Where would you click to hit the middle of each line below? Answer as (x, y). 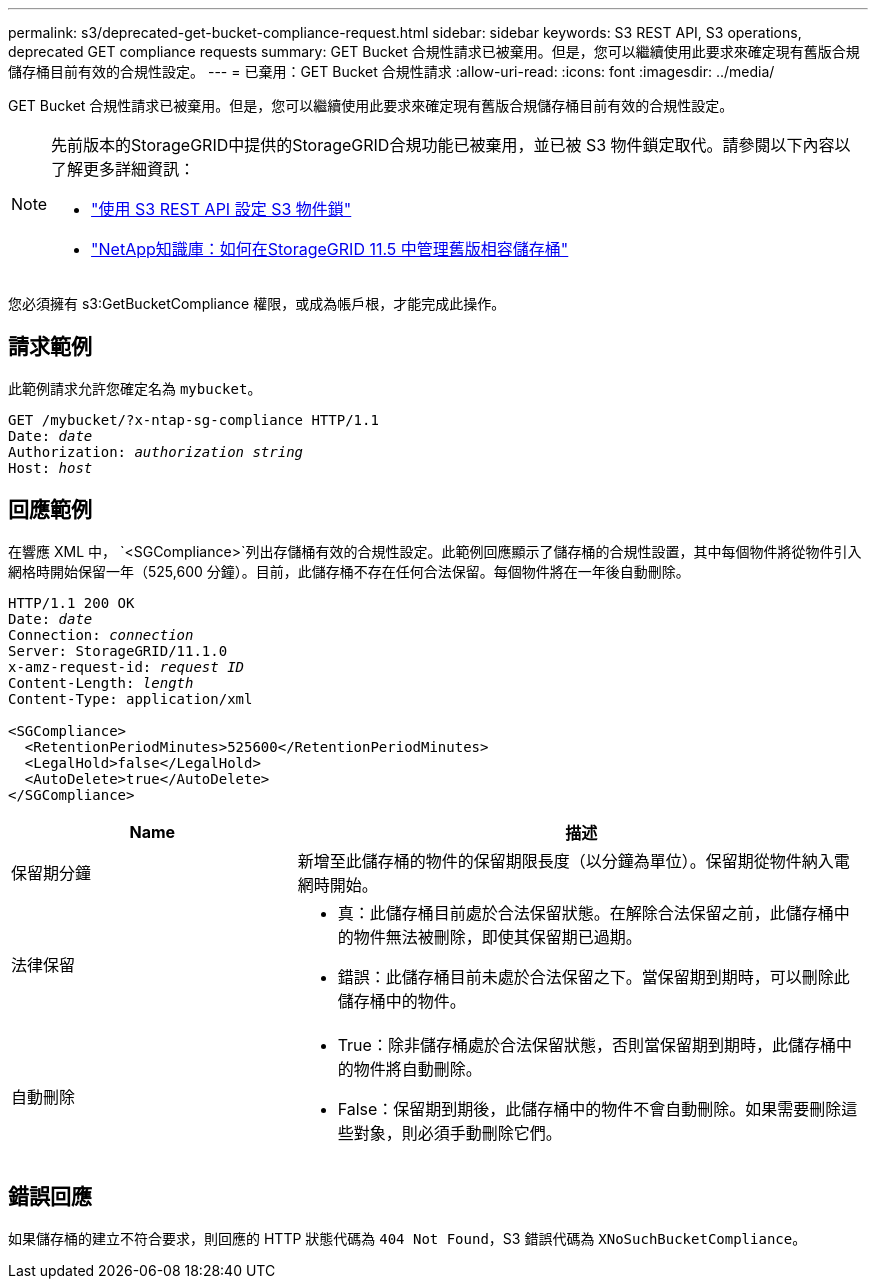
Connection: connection (101, 634)
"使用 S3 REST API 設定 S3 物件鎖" (221, 209)
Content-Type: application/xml (130, 698)
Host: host (50, 467)
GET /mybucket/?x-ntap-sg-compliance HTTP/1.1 (193, 419)
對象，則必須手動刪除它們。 (457, 1132)
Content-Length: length (101, 682)
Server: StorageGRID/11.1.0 (118, 650)
